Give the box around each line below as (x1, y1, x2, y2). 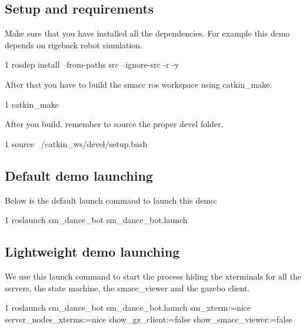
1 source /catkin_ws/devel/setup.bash (5, 137, 148, 149)
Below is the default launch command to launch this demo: (5, 194, 217, 206)
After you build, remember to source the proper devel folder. (5, 118, 224, 130)
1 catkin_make (5, 98, 59, 110)
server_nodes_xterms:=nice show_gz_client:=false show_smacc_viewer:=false (5, 313, 292, 325)
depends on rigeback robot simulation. (5, 38, 142, 51)
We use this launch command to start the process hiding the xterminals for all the (5, 270, 301, 282)
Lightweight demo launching (5, 242, 180, 261)
